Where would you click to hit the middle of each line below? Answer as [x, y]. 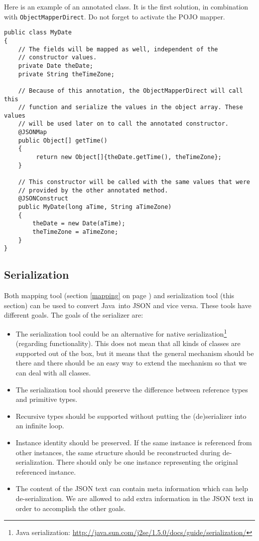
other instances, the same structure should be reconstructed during [118, 452]
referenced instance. [46, 471]
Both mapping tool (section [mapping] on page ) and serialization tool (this [119, 295]
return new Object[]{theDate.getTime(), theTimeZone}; [129, 157]
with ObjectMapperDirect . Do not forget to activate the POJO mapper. [115, 16]
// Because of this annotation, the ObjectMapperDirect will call [130, 90]
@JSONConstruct [43, 199]
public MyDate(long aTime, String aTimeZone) [95, 207]
